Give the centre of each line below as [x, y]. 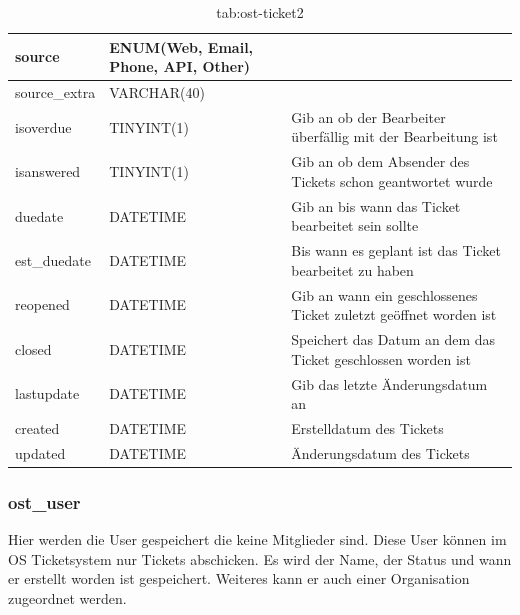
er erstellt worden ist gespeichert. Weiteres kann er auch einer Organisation [239, 578]
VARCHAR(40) [157, 92]
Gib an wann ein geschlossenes [384, 294]
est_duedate [53, 259]
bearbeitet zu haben [352, 269]
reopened [42, 304]
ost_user [44, 501]
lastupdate [47, 393]
